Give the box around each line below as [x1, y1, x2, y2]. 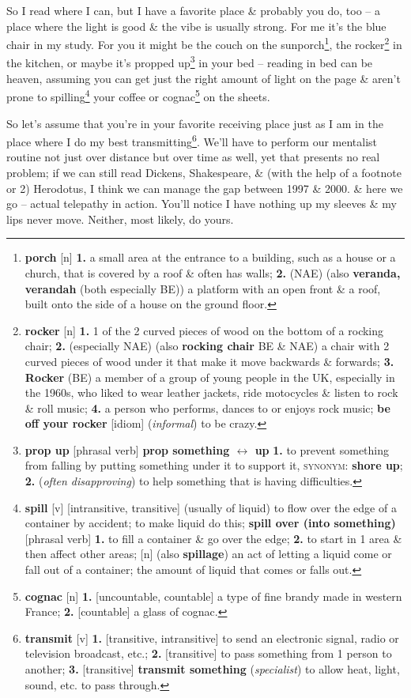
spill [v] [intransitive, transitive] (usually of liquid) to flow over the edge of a [25, 499, 397, 515]
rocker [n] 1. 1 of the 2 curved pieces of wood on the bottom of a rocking [25, 322, 384, 338]
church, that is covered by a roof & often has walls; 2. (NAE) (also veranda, [25, 264, 401, 281]
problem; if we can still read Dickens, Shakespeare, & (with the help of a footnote [6, 164, 402, 180]
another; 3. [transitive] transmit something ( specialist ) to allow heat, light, [25, 661, 400, 677]
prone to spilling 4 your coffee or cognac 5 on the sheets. [6, 86, 270, 104]
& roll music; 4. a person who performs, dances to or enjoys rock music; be [25, 399, 390, 416]
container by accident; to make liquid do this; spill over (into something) [25, 515, 396, 531]
